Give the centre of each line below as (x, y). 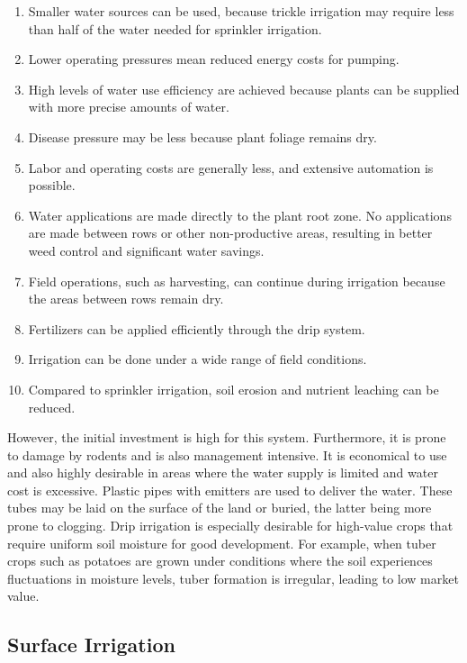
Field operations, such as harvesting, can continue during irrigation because (237, 281)
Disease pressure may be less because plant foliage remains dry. (202, 136)
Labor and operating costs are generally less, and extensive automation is (231, 167)
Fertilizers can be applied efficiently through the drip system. (197, 328)
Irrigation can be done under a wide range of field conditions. (198, 359)
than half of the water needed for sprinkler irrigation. (175, 28)
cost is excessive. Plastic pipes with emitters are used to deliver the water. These (230, 490)
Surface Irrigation (91, 645)
